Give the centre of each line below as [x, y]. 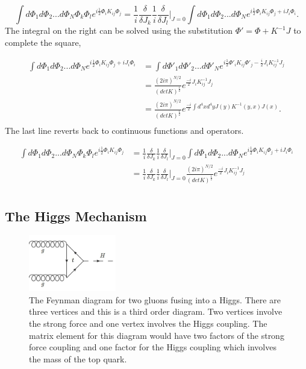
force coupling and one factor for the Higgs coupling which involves [153, 347]
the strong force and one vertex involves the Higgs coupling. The [148, 323]
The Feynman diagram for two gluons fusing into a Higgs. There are [155, 299]
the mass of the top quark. [78, 358]
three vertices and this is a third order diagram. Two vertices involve [156, 311]
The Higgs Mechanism [76, 216]
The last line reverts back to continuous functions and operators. [124, 130]
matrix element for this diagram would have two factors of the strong [157, 335]
